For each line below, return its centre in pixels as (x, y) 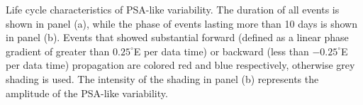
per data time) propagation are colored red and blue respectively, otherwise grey (180, 65)
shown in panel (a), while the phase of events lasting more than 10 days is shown (181, 23)
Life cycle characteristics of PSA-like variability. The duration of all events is (173, 9)
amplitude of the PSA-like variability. (87, 93)
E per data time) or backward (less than (221, 51)
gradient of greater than (58, 51)
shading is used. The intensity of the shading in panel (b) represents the (162, 78)
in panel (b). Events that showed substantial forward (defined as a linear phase (177, 37)
